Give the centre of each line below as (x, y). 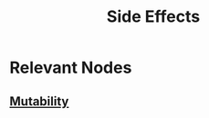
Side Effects (153, 17)
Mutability (39, 101)
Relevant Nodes (71, 68)
